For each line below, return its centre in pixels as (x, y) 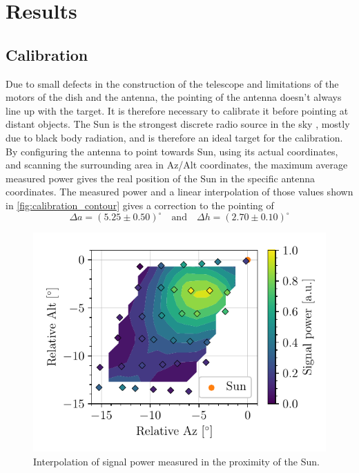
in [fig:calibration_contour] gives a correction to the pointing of (140, 205)
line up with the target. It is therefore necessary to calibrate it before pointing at (177, 110)
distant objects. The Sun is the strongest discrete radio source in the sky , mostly (178, 124)
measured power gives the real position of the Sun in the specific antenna (161, 178)
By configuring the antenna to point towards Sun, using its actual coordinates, (172, 151)
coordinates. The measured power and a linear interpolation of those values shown (179, 192)
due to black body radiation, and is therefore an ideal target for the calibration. (174, 137)
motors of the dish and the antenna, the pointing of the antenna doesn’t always (174, 97)
